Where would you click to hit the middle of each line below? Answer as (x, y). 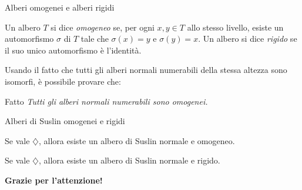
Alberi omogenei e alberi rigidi (60, 7)
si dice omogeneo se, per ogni (103, 27)
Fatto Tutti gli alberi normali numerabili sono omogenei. (106, 101)
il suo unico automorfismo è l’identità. (73, 50)
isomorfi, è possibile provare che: (63, 81)
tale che (95, 39)
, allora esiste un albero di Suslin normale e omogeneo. (137, 140)
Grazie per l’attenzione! (54, 180)
